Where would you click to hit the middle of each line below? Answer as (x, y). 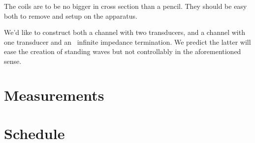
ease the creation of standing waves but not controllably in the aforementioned (123, 51)
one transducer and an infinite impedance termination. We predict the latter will (127, 42)
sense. (13, 61)
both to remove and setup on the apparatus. (71, 15)
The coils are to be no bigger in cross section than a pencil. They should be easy (126, 6)
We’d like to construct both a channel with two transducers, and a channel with (125, 32)
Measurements (54, 95)
